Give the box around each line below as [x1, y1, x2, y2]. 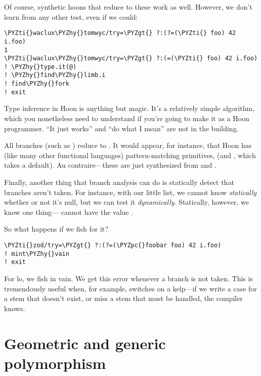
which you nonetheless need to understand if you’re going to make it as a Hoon [4, 113, 249, 124]
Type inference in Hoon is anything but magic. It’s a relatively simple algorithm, [4, 103, 255, 114]
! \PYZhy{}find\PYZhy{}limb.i [4, 71, 106, 79]
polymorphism [4, 352, 106, 373]
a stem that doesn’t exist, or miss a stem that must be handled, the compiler [4, 293, 243, 304]
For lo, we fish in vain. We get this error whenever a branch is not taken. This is [4, 273, 253, 283]
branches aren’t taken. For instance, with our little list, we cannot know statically [4, 186, 257, 197]
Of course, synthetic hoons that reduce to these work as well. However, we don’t [4, 2, 252, 12]
